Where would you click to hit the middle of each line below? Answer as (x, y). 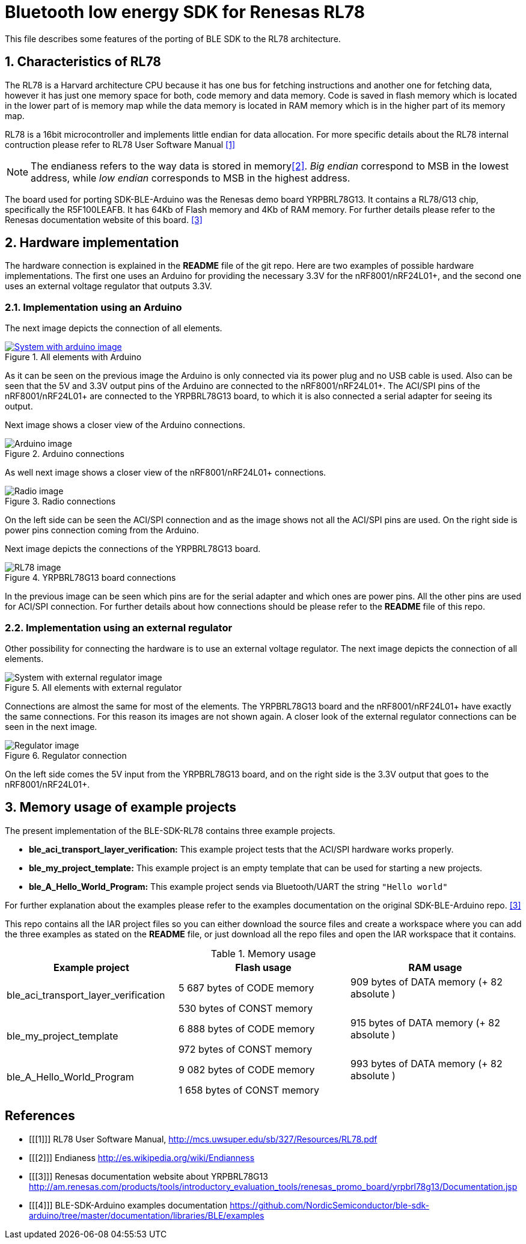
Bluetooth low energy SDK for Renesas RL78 (185, 12)
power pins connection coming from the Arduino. (102, 530)
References (40, 1116)
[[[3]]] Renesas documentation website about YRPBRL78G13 (148, 1176)
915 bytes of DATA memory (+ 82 (425, 1022)
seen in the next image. (51, 726)
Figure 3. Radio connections (60, 501)
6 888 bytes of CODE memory (246, 1028)
